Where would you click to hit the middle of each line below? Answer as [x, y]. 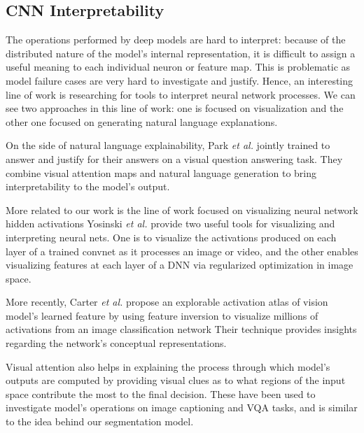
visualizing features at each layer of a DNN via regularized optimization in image [180, 265]
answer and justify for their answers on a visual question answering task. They [174, 158]
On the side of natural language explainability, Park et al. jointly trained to [168, 145]
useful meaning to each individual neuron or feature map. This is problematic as [178, 67]
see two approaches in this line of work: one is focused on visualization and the [175, 108]
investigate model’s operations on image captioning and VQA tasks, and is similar [182, 407]
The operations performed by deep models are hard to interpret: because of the [176, 40]
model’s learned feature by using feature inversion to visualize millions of [162, 315]
